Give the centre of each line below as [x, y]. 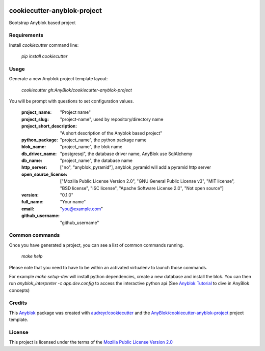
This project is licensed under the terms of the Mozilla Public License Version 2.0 [91, 342]
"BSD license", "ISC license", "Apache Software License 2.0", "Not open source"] [142, 188]
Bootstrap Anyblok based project [42, 23]
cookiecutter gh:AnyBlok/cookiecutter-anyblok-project [77, 90]
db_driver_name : [39, 154]
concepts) [19, 290]
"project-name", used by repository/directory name [112, 119]
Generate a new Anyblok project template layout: [58, 79]
